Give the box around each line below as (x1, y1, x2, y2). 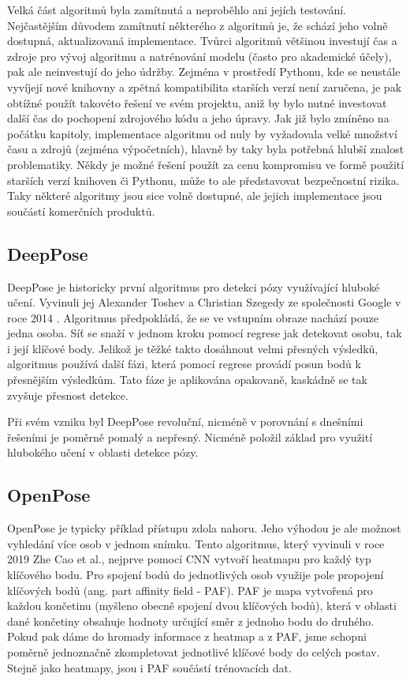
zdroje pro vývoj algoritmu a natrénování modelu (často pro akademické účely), (7, 47, 392, 64)
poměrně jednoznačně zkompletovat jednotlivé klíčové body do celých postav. (7, 644, 380, 660)
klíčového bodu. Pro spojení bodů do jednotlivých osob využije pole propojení (7, 566, 384, 583)
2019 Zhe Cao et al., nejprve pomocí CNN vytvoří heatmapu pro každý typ (7, 551, 371, 567)
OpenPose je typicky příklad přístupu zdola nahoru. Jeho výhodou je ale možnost (7, 520, 401, 536)
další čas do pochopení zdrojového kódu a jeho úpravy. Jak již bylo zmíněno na (7, 110, 389, 126)
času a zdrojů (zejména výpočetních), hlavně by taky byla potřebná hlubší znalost (7, 141, 404, 157)
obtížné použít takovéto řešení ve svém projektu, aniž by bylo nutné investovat (7, 94, 387, 111)
